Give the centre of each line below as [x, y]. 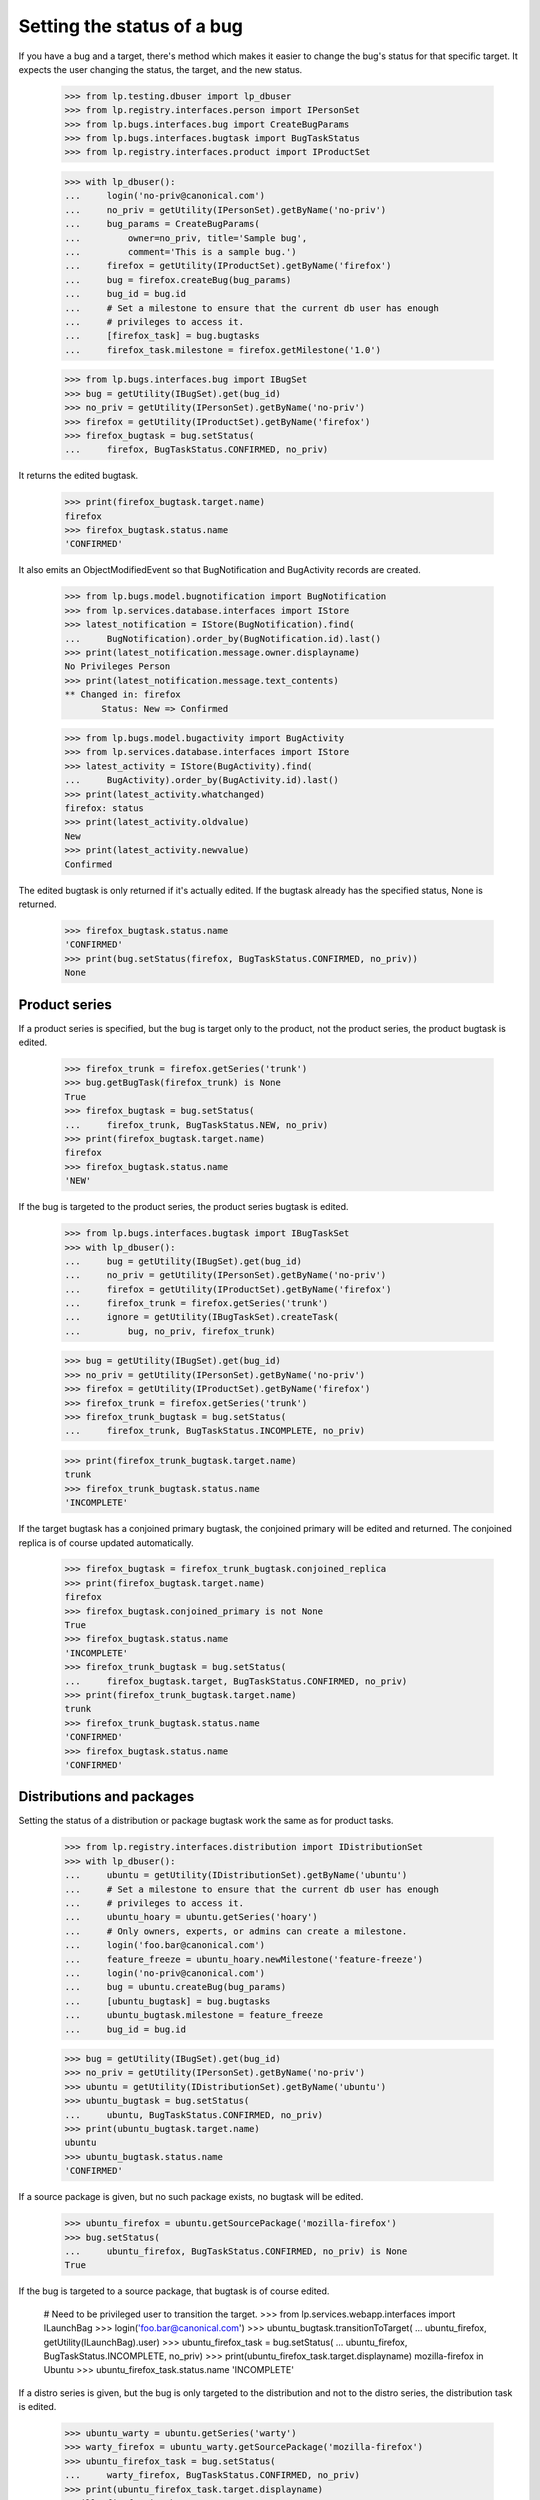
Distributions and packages [106, 1796]
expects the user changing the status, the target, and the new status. [160, 69]
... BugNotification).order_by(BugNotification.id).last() [223, 638]
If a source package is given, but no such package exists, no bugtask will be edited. [191, 2197]
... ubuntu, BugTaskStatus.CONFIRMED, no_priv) [194, 2114]
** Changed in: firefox [123, 694]
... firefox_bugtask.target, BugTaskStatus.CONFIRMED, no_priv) [236, 1681]
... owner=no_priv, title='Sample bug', [186, 238]
